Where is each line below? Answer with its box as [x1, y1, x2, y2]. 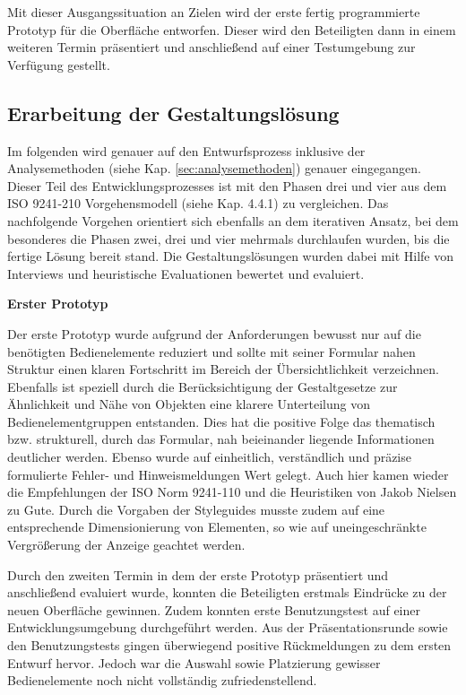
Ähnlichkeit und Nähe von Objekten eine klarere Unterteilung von [7, 395, 370, 413]
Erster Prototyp [7, 294, 108, 313]
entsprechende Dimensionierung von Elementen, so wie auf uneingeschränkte [7, 517, 427, 536]
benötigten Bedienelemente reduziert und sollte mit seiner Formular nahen [7, 342, 416, 361]
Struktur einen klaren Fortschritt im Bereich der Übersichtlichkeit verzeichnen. [7, 360, 439, 378]
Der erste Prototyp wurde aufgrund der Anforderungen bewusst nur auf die [7, 324, 421, 343]
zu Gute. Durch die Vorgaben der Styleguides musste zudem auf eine [7, 500, 385, 518]
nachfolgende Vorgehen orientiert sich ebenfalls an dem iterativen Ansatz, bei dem [7, 211, 459, 230]
